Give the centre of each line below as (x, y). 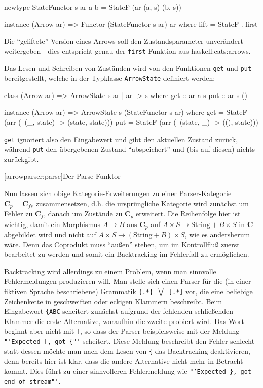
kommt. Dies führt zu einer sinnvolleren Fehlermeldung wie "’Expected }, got (128, 371)
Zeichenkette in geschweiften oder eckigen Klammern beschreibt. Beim (113, 301)
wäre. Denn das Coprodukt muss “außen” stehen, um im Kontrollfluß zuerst (122, 244)
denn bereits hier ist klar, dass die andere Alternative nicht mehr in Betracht (124, 361)
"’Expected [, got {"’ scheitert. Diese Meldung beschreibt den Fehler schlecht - (132, 341)
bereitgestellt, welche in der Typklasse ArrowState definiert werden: (110, 78)
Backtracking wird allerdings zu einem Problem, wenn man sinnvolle (110, 271)
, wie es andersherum (217, 234)
